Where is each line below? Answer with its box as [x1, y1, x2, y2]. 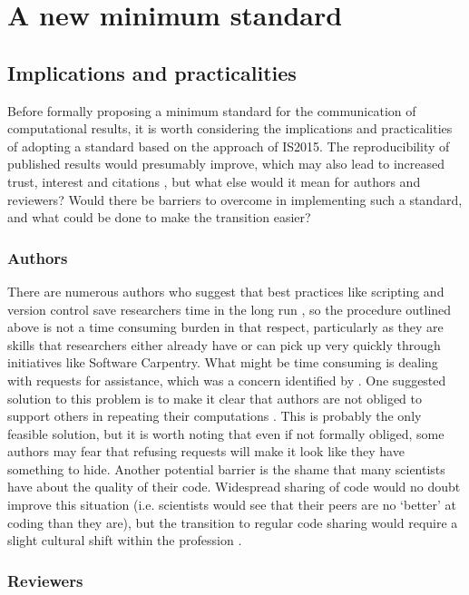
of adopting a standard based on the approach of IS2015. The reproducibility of [7, 136, 450, 155]
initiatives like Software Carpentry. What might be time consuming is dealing [7, 353, 438, 372]
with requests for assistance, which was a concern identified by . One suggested [7, 370, 446, 389]
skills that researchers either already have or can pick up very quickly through [7, 335, 441, 354]
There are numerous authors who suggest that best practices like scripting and [7, 281, 445, 300]
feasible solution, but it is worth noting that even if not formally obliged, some [7, 424, 445, 443]
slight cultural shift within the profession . [7, 531, 242, 550]
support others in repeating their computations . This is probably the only [7, 406, 422, 425]
